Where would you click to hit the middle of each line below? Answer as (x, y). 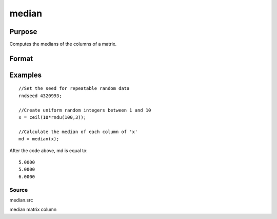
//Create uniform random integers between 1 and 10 (85, 110)
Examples (26, 75)
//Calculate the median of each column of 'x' (78, 132)
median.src (21, 200)
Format (21, 58)
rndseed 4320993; (40, 96)
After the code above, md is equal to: (49, 150)
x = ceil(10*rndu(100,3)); (53, 117)
